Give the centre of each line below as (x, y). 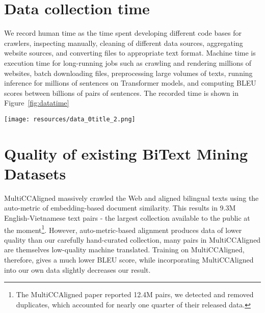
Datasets (35, 173)
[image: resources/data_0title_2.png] (70, 119)
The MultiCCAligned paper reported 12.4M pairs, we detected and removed (135, 294)
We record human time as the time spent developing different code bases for (123, 33)
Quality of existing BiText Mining (126, 153)
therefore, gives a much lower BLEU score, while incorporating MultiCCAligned (129, 260)
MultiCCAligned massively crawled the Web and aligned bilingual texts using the (131, 198)
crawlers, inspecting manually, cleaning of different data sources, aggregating (124, 43)
